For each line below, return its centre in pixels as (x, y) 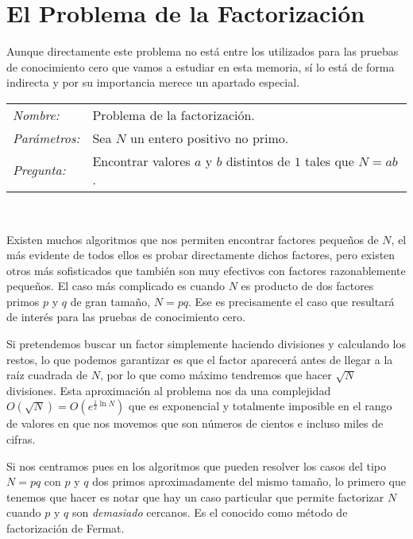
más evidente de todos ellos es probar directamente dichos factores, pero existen (201, 255)
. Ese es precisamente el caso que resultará (291, 301)
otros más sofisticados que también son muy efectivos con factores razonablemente (206, 270)
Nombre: (36, 114)
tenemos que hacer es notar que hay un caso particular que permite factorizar (195, 496)
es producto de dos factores (307, 286)
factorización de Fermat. (66, 528)
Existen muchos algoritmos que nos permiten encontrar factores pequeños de (193, 239)
